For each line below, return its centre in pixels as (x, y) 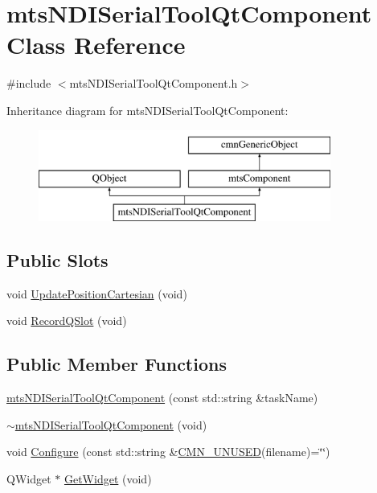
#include (29, 83)
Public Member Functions (117, 364)
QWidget (29, 478)
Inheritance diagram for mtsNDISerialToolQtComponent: (148, 110)
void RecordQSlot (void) (67, 320)
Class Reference (96, 45)
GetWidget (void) (108, 478)
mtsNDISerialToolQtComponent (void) (111, 424)
